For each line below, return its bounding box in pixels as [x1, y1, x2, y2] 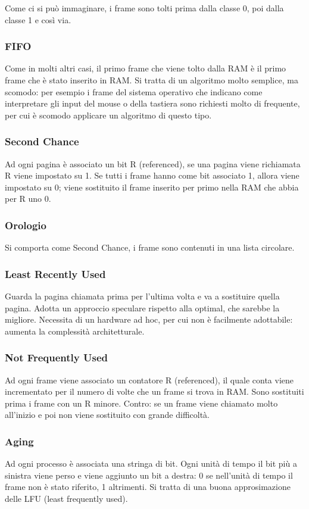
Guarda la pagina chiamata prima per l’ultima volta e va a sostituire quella [5, 290, 280, 302]
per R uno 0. [5, 192, 51, 205]
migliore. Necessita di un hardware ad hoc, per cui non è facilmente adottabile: [5, 313, 293, 326]
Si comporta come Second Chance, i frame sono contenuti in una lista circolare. [5, 241, 295, 254]
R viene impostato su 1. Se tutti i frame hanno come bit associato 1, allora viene [5, 169, 299, 182]
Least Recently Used [5, 266, 106, 281]
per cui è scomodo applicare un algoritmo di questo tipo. [5, 108, 212, 121]
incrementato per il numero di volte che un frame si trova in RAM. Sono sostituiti [5, 385, 304, 398]
